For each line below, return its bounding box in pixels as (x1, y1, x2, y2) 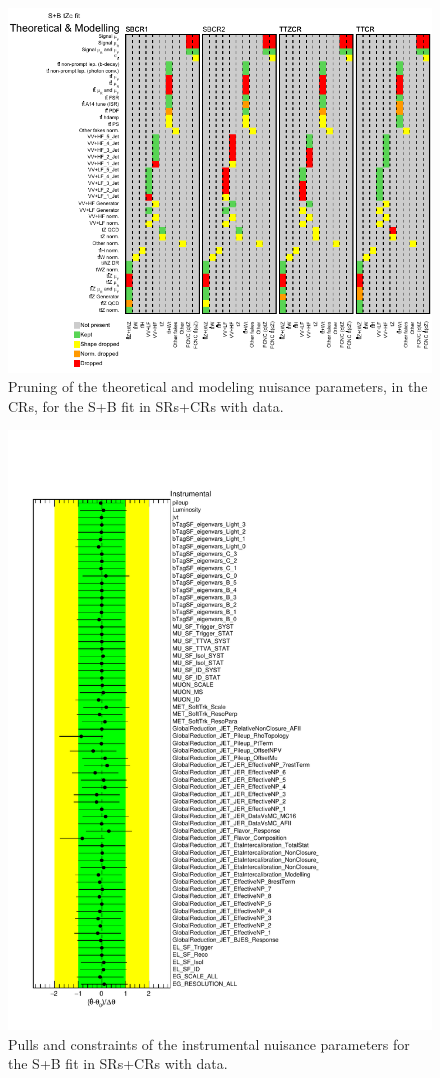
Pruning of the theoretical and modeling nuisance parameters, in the (8, 376, 428, 397)
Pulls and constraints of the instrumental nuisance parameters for (8, 1033, 410, 1054)
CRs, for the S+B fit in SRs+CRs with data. (8, 395, 284, 416)
